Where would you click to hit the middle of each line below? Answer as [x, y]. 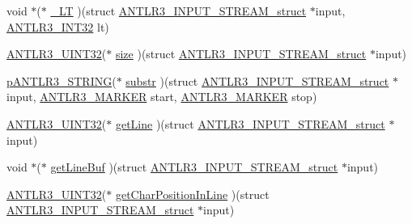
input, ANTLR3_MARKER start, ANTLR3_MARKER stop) [162, 97]
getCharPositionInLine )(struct [192, 194]
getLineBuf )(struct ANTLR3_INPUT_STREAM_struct [194, 167]
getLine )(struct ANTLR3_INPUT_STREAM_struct [250, 123]
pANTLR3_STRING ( [62, 80]
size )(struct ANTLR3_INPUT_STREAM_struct [241, 54]
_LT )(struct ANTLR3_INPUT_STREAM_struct [178, 11]
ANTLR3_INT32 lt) [58, 26]
